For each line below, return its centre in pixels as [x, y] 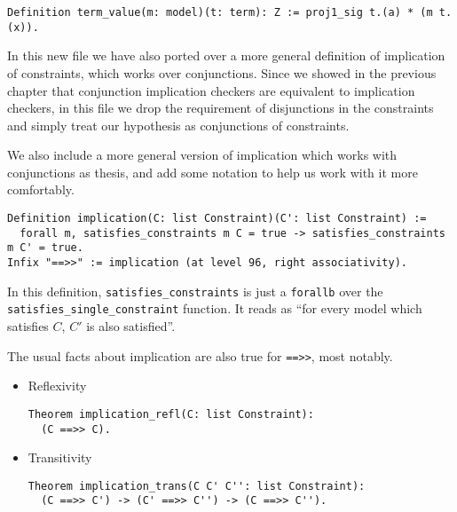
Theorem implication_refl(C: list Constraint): [171, 414]
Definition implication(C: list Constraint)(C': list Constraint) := [217, 219]
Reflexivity [57, 386]
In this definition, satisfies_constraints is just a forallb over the [195, 291]
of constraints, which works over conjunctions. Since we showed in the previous [222, 72]
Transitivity [60, 457]
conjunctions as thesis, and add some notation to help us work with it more [213, 172]
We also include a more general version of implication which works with [202, 155]
